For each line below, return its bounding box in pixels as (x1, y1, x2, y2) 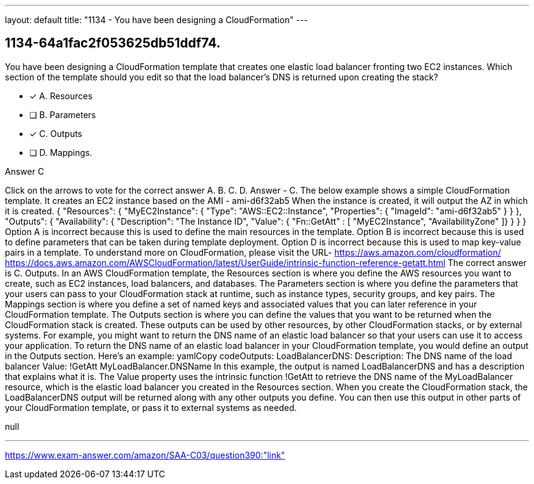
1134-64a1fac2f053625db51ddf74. (5, 35, 221, 51)
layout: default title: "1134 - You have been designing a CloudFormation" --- (5, 15, 308, 25)
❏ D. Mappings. (29, 147, 93, 158)
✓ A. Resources (29, 90, 93, 101)
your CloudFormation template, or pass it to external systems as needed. (5, 402, 297, 413)
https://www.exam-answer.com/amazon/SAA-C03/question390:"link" (5, 449, 285, 460)
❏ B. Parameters (29, 109, 96, 120)
